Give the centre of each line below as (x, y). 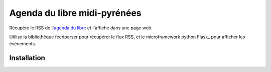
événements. (23, 44)
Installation (27, 58)
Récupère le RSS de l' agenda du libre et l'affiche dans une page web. (81, 28)
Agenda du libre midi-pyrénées (75, 13)
